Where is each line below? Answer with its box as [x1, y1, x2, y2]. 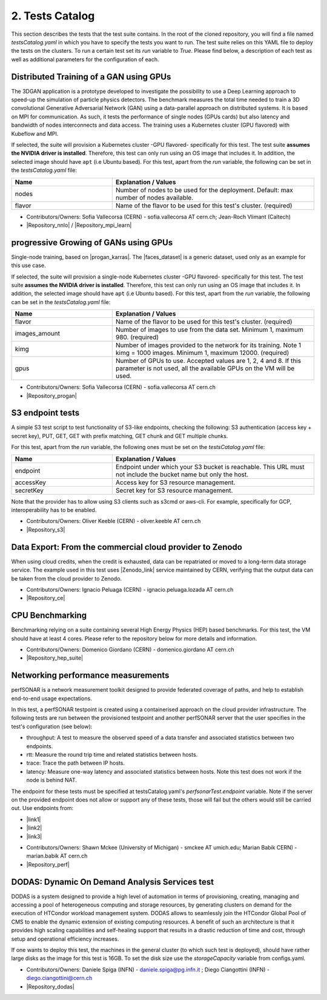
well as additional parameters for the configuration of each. [11, 55, 159, 63]
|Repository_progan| [26, 392, 77, 399]
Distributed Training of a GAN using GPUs [11, 72, 171, 82]
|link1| [26, 816, 41, 823]
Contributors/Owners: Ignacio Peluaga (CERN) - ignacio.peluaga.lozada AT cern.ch [26, 586, 234, 593]
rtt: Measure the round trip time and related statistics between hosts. [26, 751, 198, 758]
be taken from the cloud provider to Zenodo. [11, 575, 122, 582]
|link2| [26, 824, 42, 831]
